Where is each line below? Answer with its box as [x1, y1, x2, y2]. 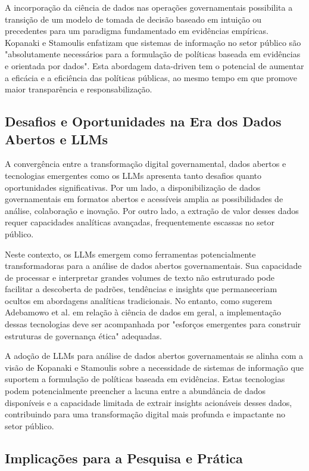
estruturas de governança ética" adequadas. [5, 329, 162, 342]
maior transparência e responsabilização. [5, 83, 152, 95]
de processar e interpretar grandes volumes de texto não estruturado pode [5, 271, 274, 283]
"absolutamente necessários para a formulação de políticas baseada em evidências [5, 48, 301, 60]
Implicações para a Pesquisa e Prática [5, 448, 243, 467]
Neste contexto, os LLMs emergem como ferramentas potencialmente [5, 247, 256, 260]
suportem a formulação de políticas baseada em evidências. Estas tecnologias [5, 373, 285, 385]
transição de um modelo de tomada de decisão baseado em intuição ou [5, 13, 262, 25]
